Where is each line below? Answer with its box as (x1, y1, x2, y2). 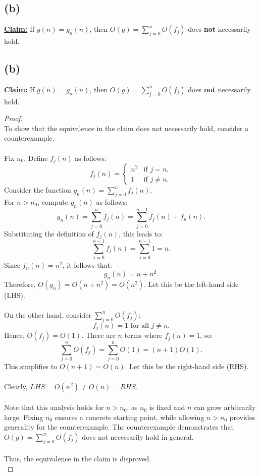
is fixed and (149, 402, 185, 412)
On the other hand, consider (4, 309, 91, 320)
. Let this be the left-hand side (144, 278, 239, 289)
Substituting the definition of (4, 228, 94, 239)
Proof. (4, 113, 23, 124)
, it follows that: (62, 260, 112, 270)
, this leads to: (119, 228, 163, 239)
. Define (24, 152, 48, 163)
